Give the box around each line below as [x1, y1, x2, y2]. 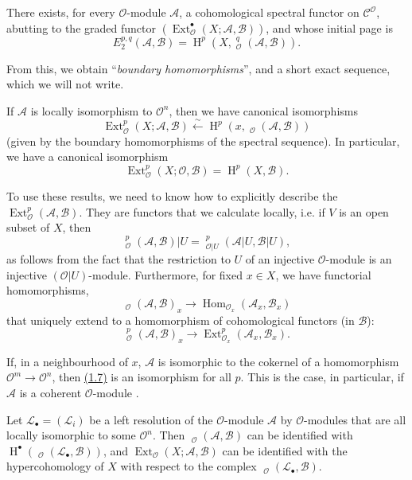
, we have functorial [275, 266, 371, 283]
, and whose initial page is [266, 19, 393, 36]
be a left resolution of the [89, 411, 213, 427]
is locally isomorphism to [30, 102, 153, 119]
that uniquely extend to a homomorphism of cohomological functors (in [6, 311, 355, 328]
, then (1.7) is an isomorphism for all [52, 369, 231, 385]
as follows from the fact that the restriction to [6, 251, 231, 267]
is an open [339, 203, 389, 220]
